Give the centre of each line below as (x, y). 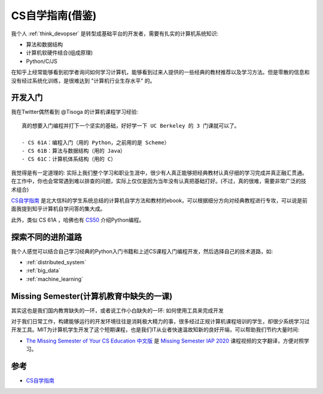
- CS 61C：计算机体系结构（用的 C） (69, 159)
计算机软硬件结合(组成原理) (60, 53)
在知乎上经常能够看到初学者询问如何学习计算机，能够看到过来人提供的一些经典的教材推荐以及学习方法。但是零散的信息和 (160, 72)
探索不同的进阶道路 (46, 237)
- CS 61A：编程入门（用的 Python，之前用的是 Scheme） (96, 143)
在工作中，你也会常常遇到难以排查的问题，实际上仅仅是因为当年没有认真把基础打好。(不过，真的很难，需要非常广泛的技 (159, 181)
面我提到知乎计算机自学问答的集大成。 (58, 209)
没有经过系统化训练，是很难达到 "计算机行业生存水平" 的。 (83, 80)
